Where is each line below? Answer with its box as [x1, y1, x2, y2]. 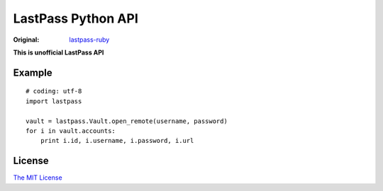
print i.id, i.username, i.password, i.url [40, 137, 194, 145]
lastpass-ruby [69, 35, 110, 44]
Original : [13, 35, 40, 44]
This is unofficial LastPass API [13, 48, 104, 57]
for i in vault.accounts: [26, 127, 116, 134]
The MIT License [13, 173, 63, 182]
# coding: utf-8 [26, 87, 82, 95]
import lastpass [26, 97, 82, 105]
